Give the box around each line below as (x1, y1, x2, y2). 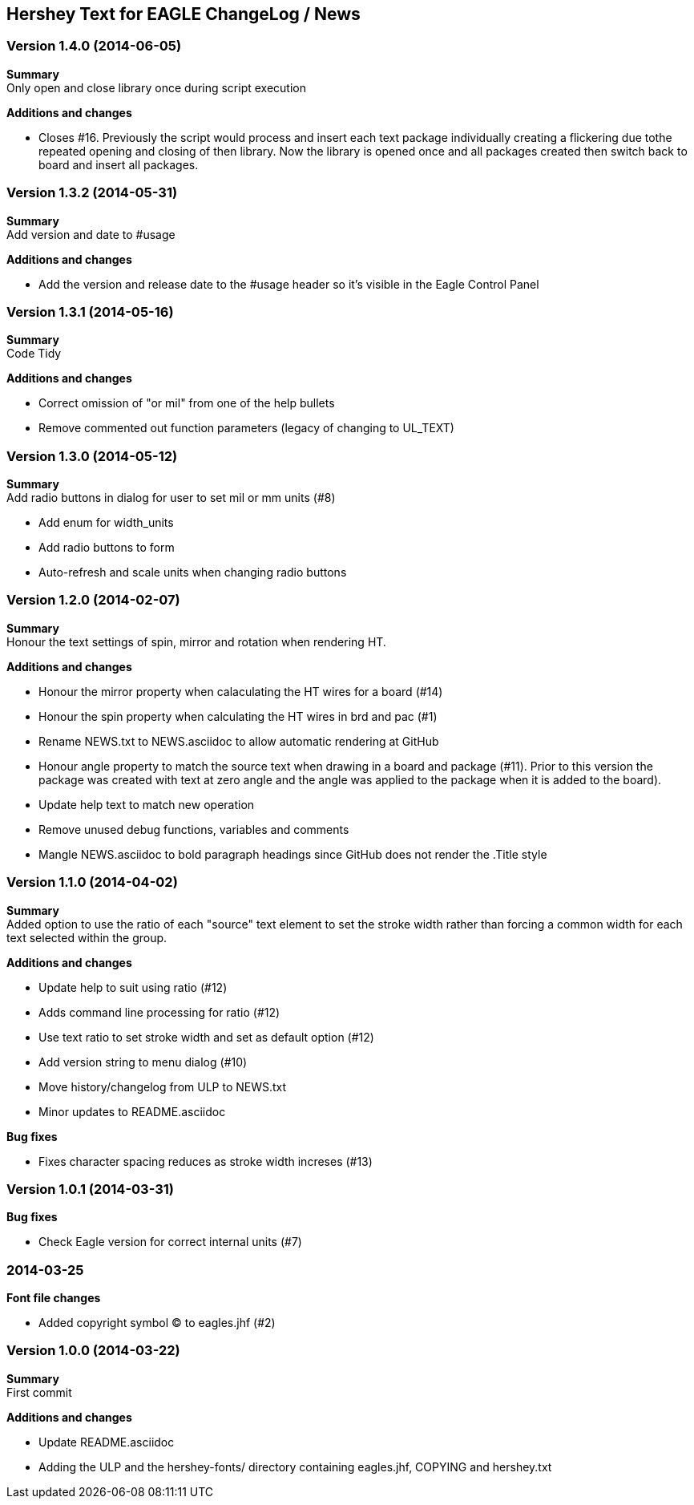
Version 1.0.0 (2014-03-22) (6, 1342, 180, 1359)
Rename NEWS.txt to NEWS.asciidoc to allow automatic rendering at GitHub (38, 734, 439, 748)
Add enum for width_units (38, 516, 174, 530)
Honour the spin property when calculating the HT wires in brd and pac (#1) (38, 709, 438, 723)
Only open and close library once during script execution (6, 80, 307, 95)
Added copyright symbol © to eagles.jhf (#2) (38, 1316, 276, 1330)
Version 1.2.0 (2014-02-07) (6, 592, 180, 609)
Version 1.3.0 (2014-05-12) (6, 447, 178, 464)
